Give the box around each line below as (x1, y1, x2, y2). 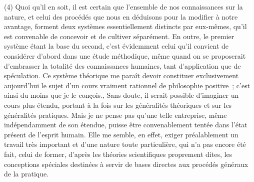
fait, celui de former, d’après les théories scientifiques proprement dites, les (4, 148, 232, 159)
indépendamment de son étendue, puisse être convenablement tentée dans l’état (4, 119, 247, 130)
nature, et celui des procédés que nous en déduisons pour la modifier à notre (4, 11, 238, 22)
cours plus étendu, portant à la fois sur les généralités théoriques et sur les (4, 99, 232, 110)
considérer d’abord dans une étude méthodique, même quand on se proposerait (4, 50, 246, 61)
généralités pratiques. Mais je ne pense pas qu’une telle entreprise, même (4, 109, 227, 120)
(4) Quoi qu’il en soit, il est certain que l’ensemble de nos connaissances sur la (4, 2, 243, 12)
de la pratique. (4, 168, 49, 179)
